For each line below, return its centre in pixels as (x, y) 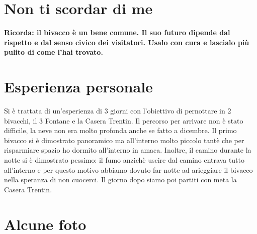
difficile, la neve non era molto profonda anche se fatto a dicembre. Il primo (120, 130)
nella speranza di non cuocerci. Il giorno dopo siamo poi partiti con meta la (120, 180)
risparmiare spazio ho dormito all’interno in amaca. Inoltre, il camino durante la (128, 150)
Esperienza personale (78, 87)
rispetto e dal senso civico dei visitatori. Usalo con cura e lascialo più (127, 42)
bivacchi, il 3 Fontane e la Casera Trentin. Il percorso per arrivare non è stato (124, 120)
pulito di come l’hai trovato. (54, 52)
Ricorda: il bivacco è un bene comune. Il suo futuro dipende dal (117, 32)
